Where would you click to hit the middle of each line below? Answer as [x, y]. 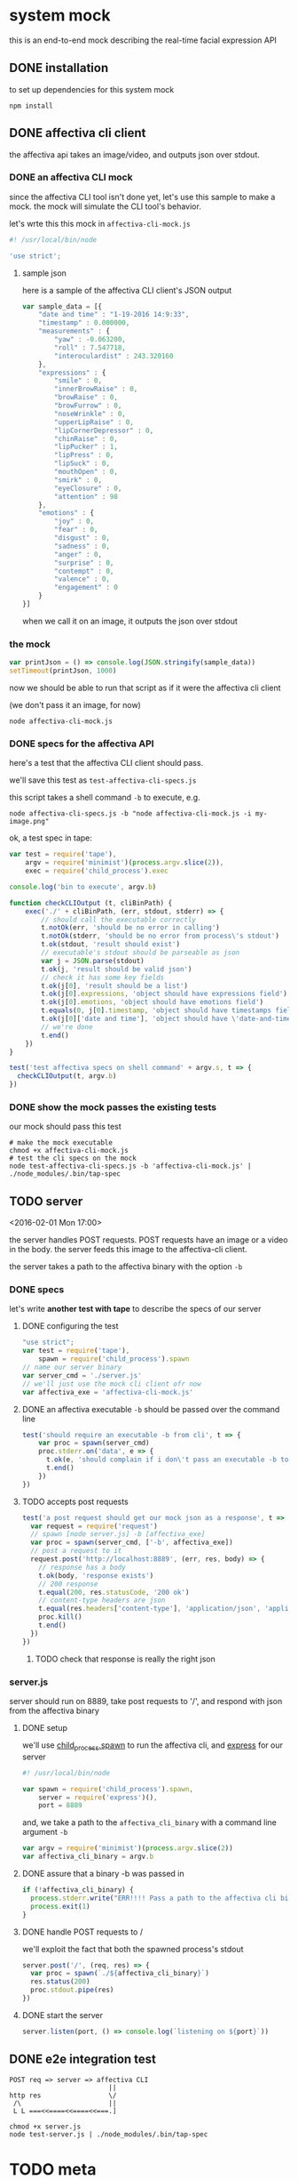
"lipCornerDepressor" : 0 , [104, 430]
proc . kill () [60, 1617]
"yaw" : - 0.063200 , [90, 340]
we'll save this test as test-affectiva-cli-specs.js [103, 780]
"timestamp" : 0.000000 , [84, 323]
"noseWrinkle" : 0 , [90, 414]
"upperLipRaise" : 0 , [94, 422]
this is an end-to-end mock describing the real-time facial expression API [143, 40]
